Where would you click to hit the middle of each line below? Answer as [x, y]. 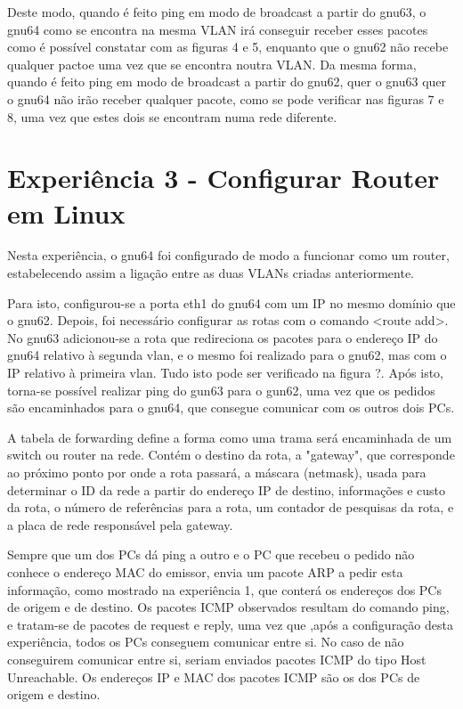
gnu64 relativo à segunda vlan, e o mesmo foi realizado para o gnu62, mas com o [227, 355]
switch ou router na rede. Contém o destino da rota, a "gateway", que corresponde [231, 455]
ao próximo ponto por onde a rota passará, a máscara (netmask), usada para [217, 472]
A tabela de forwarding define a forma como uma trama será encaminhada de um [230, 437]
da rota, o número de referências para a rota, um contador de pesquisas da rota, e [231, 507]
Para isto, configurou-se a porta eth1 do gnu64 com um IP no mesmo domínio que [231, 302]
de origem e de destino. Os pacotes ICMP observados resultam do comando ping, [228, 607]
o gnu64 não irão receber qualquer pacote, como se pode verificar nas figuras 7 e [226, 98]
